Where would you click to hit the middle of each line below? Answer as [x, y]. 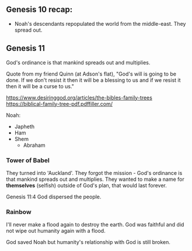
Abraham [34, 145]
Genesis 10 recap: [39, 10]
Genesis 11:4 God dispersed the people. [54, 197]
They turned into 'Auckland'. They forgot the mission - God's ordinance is [94, 173]
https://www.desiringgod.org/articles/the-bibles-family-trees [79, 97]
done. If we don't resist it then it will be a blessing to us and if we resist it [93, 80]
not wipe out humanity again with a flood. [56, 231]
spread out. [28, 30]
